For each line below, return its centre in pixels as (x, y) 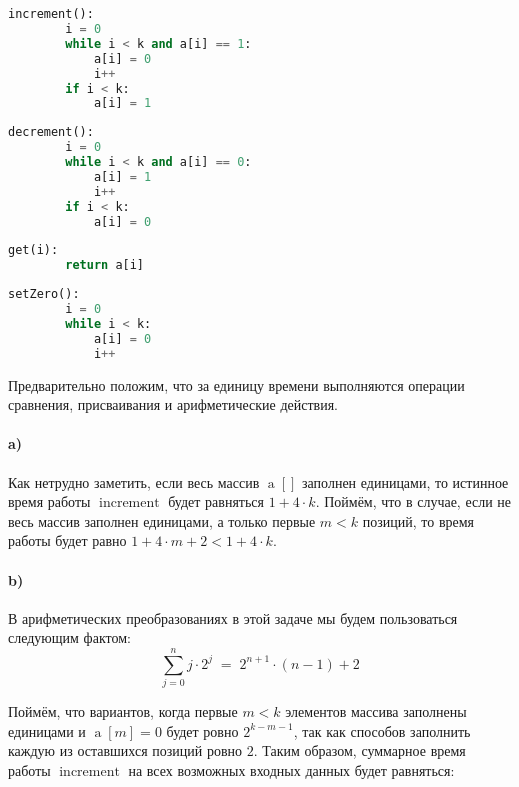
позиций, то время (418, 520)
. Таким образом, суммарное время (359, 750)
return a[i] (105, 265)
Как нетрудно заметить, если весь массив (134, 481)
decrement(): (51, 132)
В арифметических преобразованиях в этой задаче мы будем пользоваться (233, 617)
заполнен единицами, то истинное (405, 481)
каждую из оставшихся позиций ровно (125, 750)
